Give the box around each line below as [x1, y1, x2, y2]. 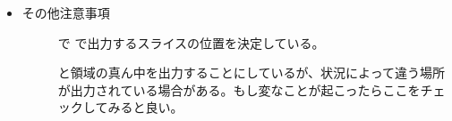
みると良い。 [107, 98, 183, 117]
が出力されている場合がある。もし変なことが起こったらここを [57, 80, 421, 99]
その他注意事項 [21, 4, 110, 21]
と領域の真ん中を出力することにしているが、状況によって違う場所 [57, 63, 445, 82]
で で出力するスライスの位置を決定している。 [57, 33, 325, 52]
